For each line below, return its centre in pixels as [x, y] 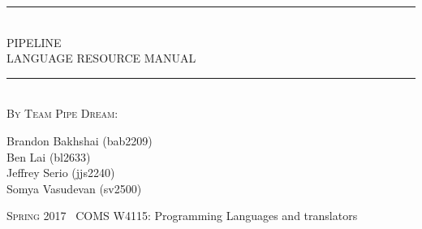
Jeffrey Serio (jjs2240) [61, 173]
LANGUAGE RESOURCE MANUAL [101, 58]
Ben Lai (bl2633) [49, 156]
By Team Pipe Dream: [62, 113]
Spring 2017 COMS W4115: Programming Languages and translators [182, 216]
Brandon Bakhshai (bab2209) [80, 140]
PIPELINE [34, 42]
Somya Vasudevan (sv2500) [74, 188]
